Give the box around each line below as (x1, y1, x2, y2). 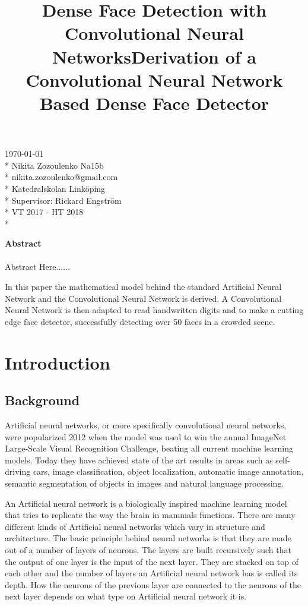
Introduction (5, 350, 110, 374)
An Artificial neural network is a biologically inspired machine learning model (5, 497, 287, 509)
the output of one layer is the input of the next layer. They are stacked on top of (5, 555, 299, 567)
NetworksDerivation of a (52, 44, 256, 68)
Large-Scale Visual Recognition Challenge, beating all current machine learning (5, 442, 293, 454)
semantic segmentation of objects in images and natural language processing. (5, 476, 284, 489)
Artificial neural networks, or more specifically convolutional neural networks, (5, 419, 287, 431)
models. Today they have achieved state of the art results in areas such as (5, 453, 273, 466)
